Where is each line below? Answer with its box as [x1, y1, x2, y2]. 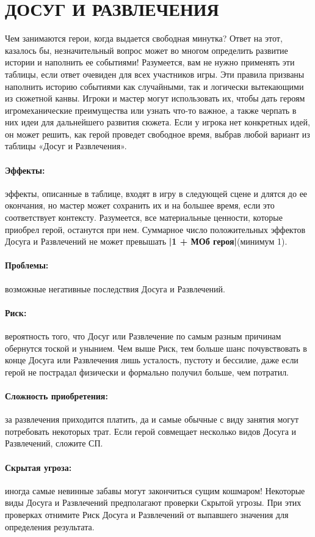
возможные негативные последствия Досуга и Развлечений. [5, 282, 225, 295]
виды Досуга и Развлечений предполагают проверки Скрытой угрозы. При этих [5, 496, 302, 509]
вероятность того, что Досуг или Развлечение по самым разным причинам [5, 330, 281, 343]
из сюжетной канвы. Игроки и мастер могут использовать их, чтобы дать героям [5, 92, 305, 105]
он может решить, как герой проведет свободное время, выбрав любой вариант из [5, 127, 310, 140]
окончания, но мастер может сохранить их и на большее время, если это [5, 199, 275, 212]
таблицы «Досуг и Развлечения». [5, 139, 127, 152]
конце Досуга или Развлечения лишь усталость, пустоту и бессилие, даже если [5, 354, 299, 366]
